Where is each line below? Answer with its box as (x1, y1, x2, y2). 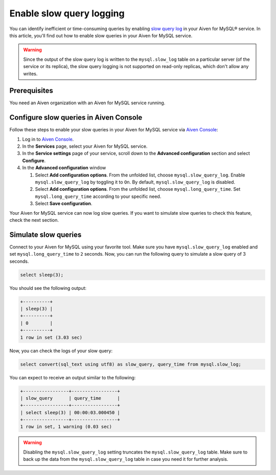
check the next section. (9, 217, 59, 223)
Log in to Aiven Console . (22, 136, 74, 142)
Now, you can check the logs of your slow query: (9, 348, 112, 354)
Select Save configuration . (35, 200, 93, 207)
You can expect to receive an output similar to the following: (9, 374, 136, 380)
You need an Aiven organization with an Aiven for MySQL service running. (9, 100, 166, 106)
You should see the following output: (9, 285, 87, 291)
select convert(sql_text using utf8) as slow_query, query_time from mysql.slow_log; (20, 361, 241, 367)
